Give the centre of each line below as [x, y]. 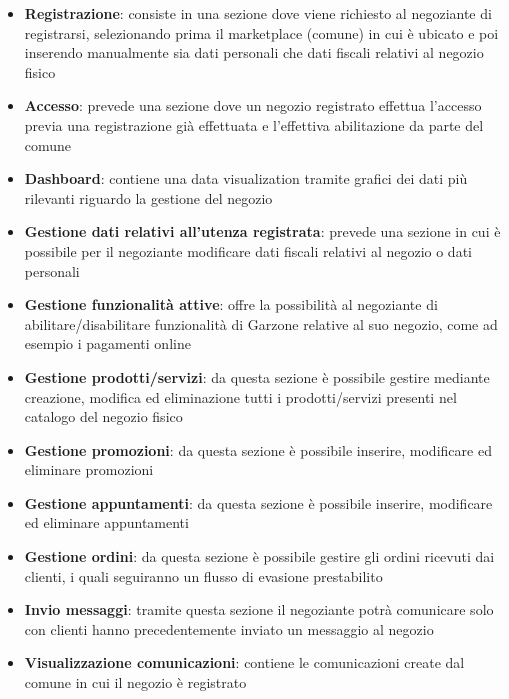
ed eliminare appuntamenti [106, 522]
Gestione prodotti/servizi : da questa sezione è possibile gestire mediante [257, 376]
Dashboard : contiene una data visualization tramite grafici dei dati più [246, 178]
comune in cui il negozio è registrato [135, 682]
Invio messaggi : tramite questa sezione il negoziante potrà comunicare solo [259, 609]
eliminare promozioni [89, 469]
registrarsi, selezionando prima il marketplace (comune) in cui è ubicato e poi [261, 32]
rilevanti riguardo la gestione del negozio [148, 197]
